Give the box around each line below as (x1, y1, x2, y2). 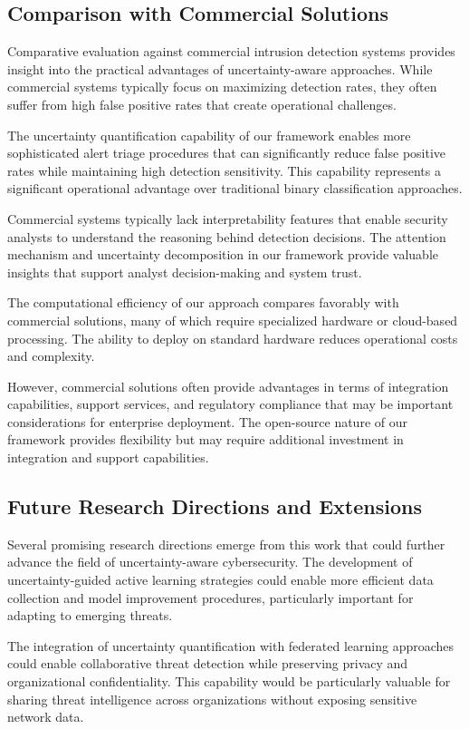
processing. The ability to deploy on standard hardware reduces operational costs (7, 328, 458, 347)
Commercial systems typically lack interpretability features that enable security (7, 209, 448, 228)
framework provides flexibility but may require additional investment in (7, 430, 404, 449)
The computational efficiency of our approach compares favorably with (7, 293, 399, 312)
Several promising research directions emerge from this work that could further (7, 534, 445, 553)
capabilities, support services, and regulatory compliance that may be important (7, 394, 454, 413)
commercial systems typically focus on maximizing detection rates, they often (7, 77, 437, 96)
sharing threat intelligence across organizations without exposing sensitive (7, 689, 417, 708)
